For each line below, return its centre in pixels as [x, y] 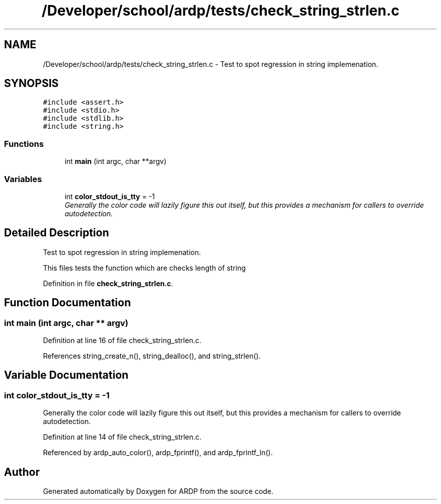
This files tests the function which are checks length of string [144, 268]
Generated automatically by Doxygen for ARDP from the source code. [158, 491]
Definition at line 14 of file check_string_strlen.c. [122, 437]
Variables [23, 179]
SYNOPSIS [31, 83]
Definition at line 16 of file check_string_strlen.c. [122, 340]
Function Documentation [67, 303]
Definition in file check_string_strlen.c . [108, 283]
